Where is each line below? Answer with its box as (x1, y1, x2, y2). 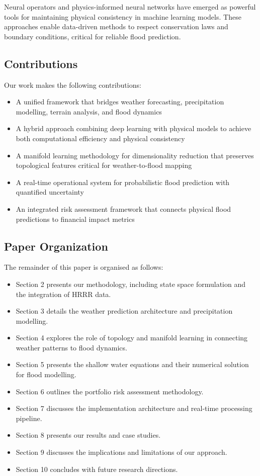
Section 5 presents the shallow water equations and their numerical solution (16, 359, 249, 370)
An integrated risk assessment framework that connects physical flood (16, 203, 231, 214)
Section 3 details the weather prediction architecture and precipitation (16, 306, 233, 316)
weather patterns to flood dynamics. (16, 342, 127, 352)
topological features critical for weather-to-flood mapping (16, 160, 192, 170)
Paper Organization (4, 238, 108, 254)
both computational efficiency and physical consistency (16, 133, 185, 143)
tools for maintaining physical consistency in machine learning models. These (4, 11, 241, 22)
